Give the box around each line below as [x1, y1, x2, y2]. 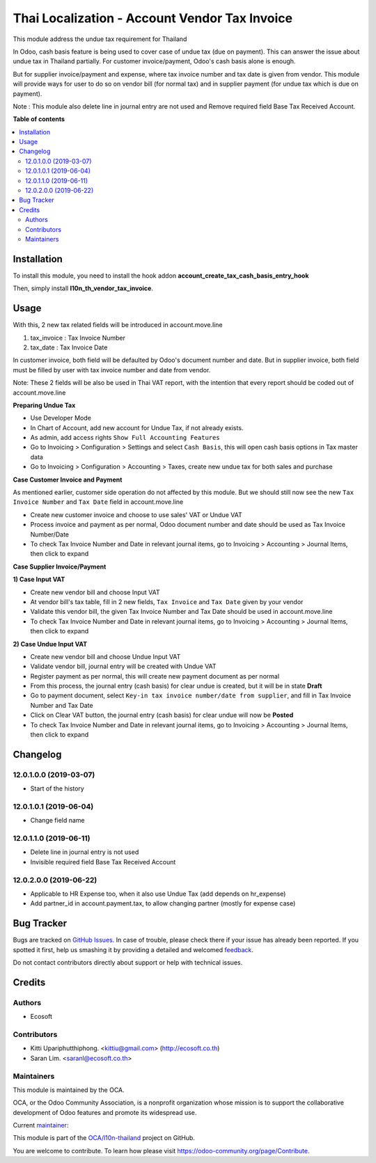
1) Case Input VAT [13, 575, 65, 584]
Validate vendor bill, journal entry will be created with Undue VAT [30, 662, 217, 671]
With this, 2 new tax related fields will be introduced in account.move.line [13, 321, 223, 329]
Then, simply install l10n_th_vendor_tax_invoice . [13, 284, 153, 292]
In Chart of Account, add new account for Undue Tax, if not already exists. [30, 423, 244, 432]
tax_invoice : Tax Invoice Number [30, 333, 125, 342]
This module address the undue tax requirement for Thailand [13, 35, 187, 43]
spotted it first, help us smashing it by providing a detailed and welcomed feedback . [13, 945, 254, 954]
